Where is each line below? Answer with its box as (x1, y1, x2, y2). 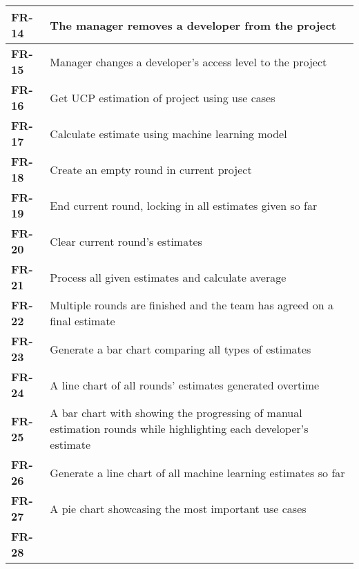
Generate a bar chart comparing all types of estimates (50, 340, 311, 357)
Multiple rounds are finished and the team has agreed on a (50, 297, 334, 313)
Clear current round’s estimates (50, 233, 202, 249)
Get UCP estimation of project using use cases (50, 89, 275, 106)
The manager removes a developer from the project (50, 17, 337, 33)
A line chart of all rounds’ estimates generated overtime (50, 376, 320, 393)
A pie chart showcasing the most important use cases (50, 500, 307, 517)
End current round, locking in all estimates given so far (50, 197, 318, 213)
